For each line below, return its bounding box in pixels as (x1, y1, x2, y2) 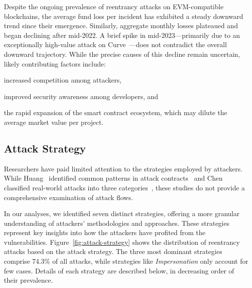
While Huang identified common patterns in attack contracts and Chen (4, 173, 223, 183)
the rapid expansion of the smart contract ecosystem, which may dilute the (4, 107, 227, 118)
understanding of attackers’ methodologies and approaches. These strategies (4, 218, 230, 228)
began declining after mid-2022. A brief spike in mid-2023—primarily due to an (4, 30, 240, 40)
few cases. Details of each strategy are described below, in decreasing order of (4, 265, 235, 275)
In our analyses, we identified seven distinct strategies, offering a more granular (4, 208, 240, 219)
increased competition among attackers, (4, 75, 122, 85)
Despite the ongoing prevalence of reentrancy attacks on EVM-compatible (4, 1, 224, 11)
